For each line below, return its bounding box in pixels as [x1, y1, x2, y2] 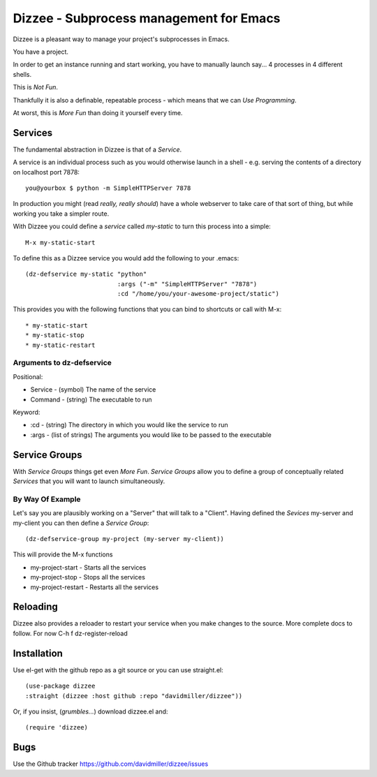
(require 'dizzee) [25, 723, 89, 732]
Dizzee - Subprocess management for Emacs [13, 10, 281, 26]
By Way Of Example [13, 494, 81, 504]
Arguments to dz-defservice [13, 358, 112, 368]
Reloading [13, 601, 59, 613]
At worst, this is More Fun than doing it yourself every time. [13, 108, 183, 117]
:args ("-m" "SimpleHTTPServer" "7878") [117, 280, 258, 288]
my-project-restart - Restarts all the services [30, 583, 159, 591]
